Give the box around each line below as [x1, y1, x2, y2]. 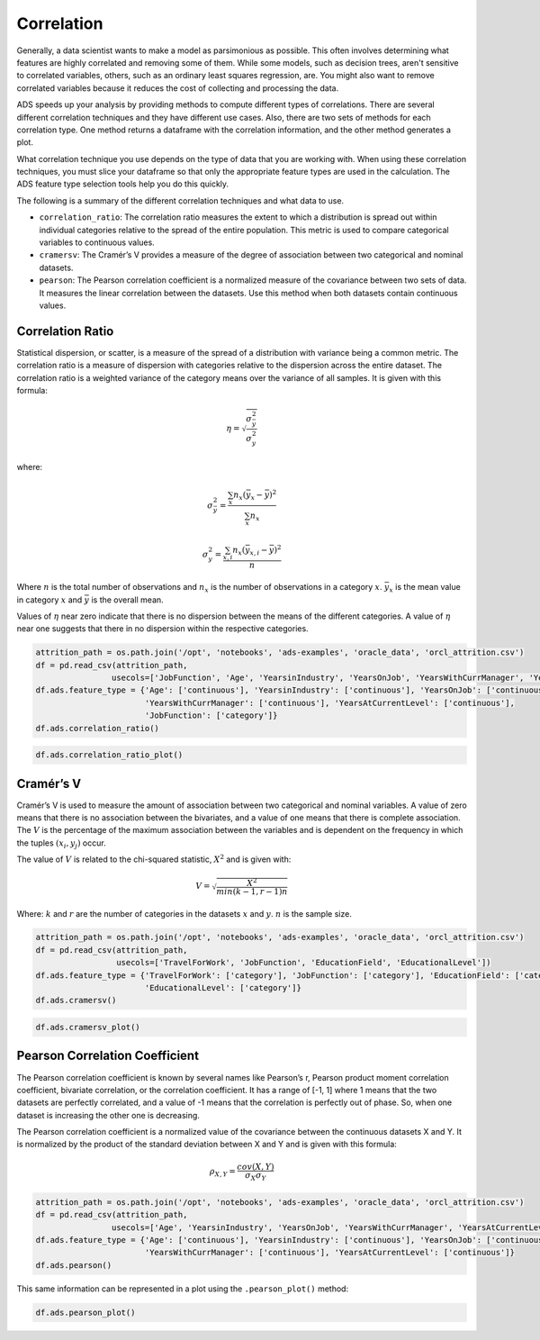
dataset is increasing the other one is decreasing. [16, 1109, 200, 1120]
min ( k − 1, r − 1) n [216, 886, 288, 896]
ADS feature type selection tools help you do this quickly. [16, 178, 229, 189]
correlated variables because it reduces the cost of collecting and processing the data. [16, 82, 339, 94]
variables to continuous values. [39, 237, 155, 248]
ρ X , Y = [209, 1166, 236, 1179]
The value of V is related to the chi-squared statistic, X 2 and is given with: [16, 853, 292, 865]
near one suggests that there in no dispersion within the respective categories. [16, 623, 310, 634]
